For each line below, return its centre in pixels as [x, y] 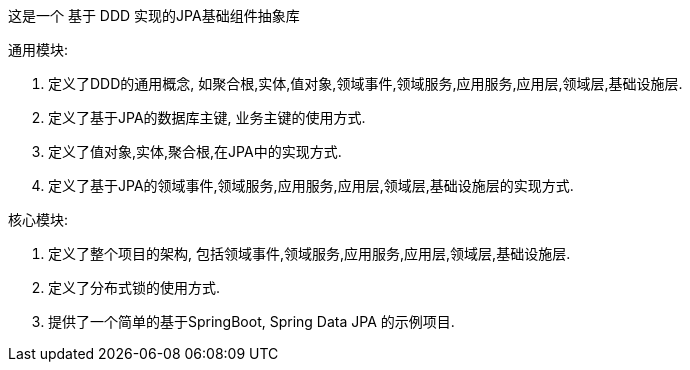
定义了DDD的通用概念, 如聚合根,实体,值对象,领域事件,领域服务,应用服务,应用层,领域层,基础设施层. [365, 83]
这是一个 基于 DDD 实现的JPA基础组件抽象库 [154, 15]
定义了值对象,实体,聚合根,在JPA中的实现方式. [195, 151]
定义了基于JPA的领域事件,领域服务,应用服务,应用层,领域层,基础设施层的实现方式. [311, 185]
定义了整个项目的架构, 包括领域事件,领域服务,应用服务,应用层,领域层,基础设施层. [309, 253]
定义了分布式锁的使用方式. [134, 287]
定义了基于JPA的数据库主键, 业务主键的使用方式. [207, 117]
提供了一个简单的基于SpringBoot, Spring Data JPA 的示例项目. [251, 321]
